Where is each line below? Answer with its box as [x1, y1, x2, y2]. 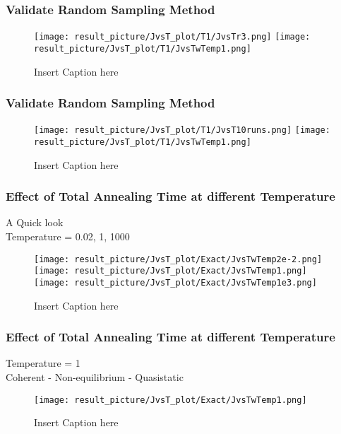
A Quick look [6, 215, 64, 230]
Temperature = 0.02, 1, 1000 [6, 229, 130, 244]
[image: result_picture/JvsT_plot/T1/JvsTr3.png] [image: [34, 32, 311, 42]
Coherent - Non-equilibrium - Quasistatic [6, 370, 184, 385]
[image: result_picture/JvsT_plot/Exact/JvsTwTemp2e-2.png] [34, 254, 323, 264]
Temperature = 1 [6, 356, 80, 370]
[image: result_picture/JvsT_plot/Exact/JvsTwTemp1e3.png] [34, 277, 317, 288]
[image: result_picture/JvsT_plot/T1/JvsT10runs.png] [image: [34, 125, 330, 136]
